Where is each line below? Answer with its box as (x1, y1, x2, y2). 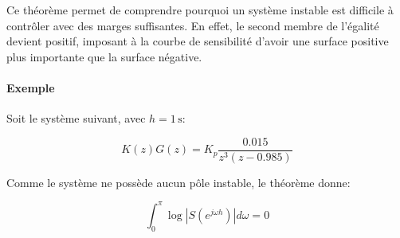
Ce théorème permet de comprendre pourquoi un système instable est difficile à (6, 2, 394, 18)
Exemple (6, 79, 55, 96)
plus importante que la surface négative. (6, 48, 202, 64)
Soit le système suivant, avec (6, 110, 146, 127)
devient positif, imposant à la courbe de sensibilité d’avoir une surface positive (6, 33, 389, 49)
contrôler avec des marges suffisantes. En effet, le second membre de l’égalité (6, 17, 379, 33)
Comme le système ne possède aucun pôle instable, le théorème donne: (6, 174, 351, 190)
